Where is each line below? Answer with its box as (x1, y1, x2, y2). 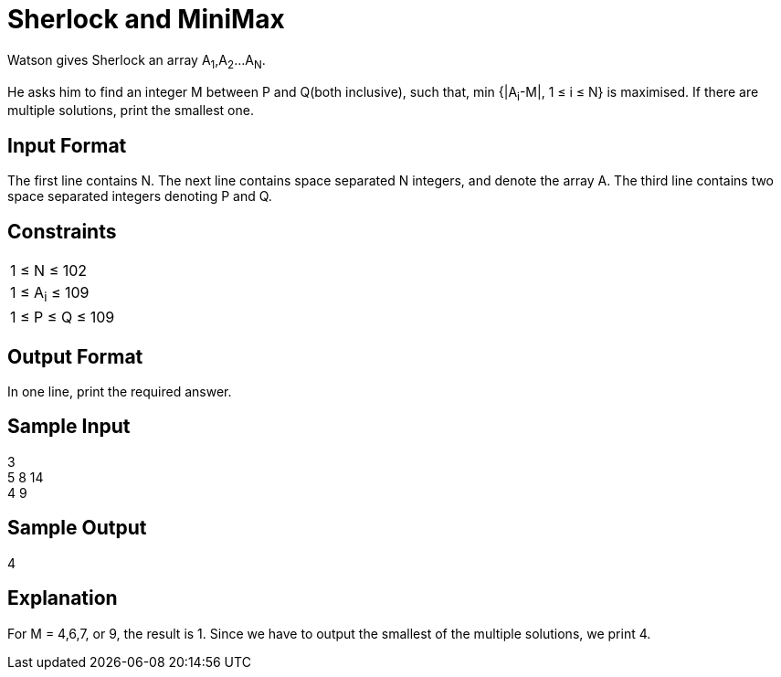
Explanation (7, 587, 118, 610)
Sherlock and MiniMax (7, 4, 285, 35)
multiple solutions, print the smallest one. (7, 102, 254, 119)
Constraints (7, 219, 117, 243)
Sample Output (7, 516, 147, 540)
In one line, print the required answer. (7, 384, 232, 400)
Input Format (7, 133, 127, 157)
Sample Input (7, 415, 131, 439)
